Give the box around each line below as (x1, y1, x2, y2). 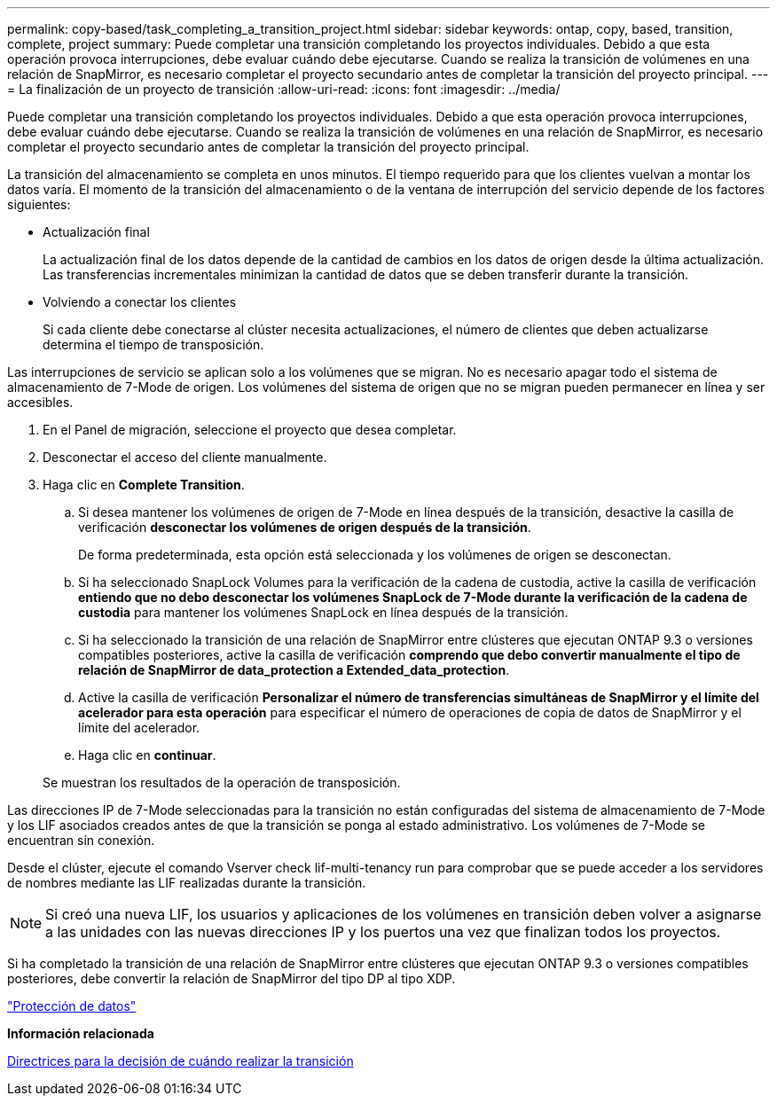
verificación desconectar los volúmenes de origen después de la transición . (78, 520, 531, 535)
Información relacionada (7, 1026, 154, 1041)
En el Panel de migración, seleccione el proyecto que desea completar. (43, 422, 457, 437)
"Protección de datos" (7, 998, 137, 1013)
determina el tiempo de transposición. (43, 337, 264, 352)
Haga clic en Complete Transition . (43, 477, 245, 492)
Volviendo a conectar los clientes (43, 294, 237, 309)
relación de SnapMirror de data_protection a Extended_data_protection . (78, 662, 510, 677)
